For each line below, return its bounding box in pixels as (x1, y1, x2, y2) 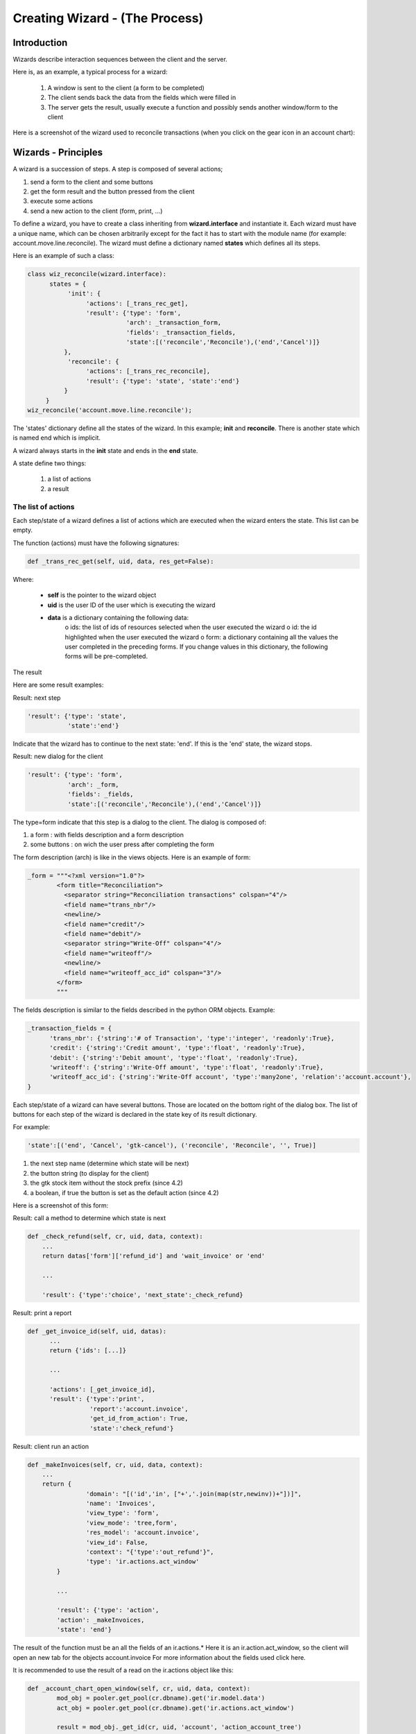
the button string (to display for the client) (30, 1169, 149, 1177)
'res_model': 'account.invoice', (85, 1529, 200, 1536)
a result (47, 484, 69, 492)
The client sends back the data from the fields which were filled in (47, 94, 236, 102)
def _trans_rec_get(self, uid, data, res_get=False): (27, 557, 214, 565)
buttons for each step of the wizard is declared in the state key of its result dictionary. (12, 1110, 257, 1119)
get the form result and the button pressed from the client (30, 187, 195, 196)
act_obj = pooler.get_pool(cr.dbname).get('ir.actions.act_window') (56, 1703, 295, 1712)
